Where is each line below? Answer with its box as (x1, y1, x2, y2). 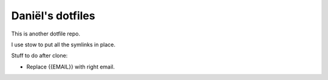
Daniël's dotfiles (11, 9, 95, 22)
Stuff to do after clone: (11, 52, 68, 60)
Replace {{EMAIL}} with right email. (26, 63, 115, 70)
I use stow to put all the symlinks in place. (11, 41, 115, 48)
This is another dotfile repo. (11, 30, 80, 37)
